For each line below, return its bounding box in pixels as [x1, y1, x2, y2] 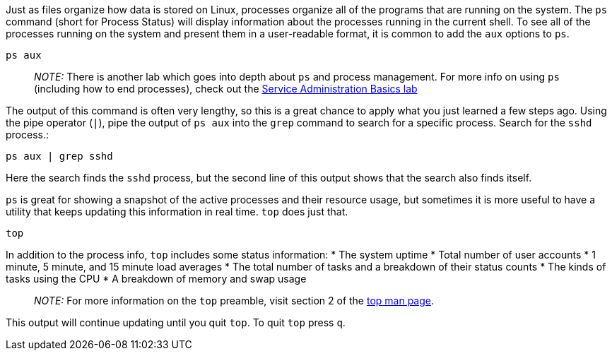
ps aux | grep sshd [6, 150, 113, 162]
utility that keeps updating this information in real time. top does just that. [6, 206, 348, 218]
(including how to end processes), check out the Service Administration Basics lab [34, 83, 418, 95]
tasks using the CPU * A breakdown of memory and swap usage [6, 273, 307, 285]
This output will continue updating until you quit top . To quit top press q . [6, 316, 346, 328]
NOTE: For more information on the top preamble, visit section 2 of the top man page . [34, 295, 435, 307]
